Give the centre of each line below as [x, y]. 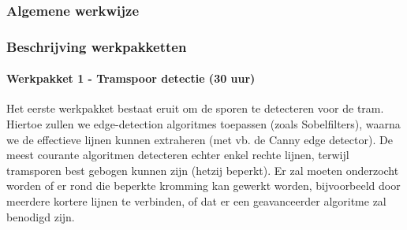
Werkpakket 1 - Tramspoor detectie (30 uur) [131, 78]
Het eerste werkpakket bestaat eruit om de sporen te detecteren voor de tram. [195, 108]
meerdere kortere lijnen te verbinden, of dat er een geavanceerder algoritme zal [196, 201]
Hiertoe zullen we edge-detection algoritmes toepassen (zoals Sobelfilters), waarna [203, 124]
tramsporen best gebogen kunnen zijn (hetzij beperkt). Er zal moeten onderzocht [203, 170]
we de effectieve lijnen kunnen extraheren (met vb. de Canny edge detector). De [200, 139]
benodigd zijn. [41, 216]
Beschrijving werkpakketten [97, 46]
